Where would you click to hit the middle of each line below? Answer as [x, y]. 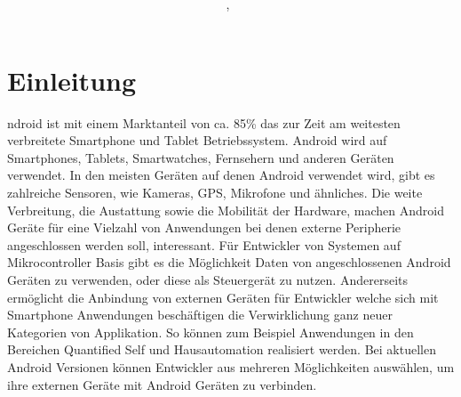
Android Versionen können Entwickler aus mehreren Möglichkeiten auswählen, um [231, 366]
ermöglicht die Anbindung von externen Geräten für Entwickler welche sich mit [223, 297]
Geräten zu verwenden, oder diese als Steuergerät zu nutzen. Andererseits [207, 280]
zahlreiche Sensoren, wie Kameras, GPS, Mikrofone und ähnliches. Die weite [215, 193]
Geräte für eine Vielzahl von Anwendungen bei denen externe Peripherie [204, 227]
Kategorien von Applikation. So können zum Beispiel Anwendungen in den [211, 332]
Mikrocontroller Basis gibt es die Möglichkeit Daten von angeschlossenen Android [229, 262]
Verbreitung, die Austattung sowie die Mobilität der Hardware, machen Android [226, 210]
